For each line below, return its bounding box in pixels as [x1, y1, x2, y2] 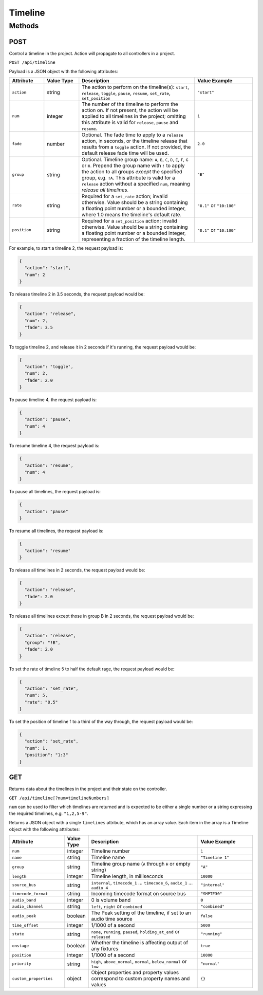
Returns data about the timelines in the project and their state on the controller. [9, 786, 168, 792]
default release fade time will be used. [81, 149, 169, 156]
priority [12, 961, 32, 966]
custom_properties [12, 976, 53, 981]
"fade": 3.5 [24, 325, 53, 331]
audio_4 [91, 885, 108, 891]
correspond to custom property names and [91, 975, 190, 982]
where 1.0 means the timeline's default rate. [81, 211, 182, 218]
